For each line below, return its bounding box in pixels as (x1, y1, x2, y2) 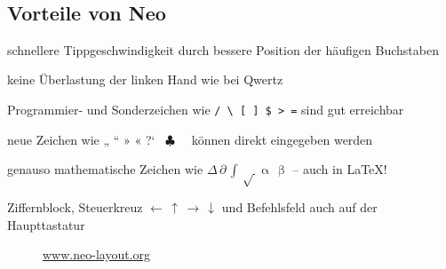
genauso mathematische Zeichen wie (7, 160, 203, 178)
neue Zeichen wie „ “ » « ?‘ (7, 130, 155, 148)
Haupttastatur (7, 215, 85, 233)
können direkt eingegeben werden (191, 130, 373, 148)
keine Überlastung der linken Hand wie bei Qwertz (7, 70, 283, 89)
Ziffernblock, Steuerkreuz (7, 198, 143, 216)
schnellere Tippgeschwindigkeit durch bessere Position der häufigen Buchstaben (7, 40, 439, 59)
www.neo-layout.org (43, 245, 150, 264)
